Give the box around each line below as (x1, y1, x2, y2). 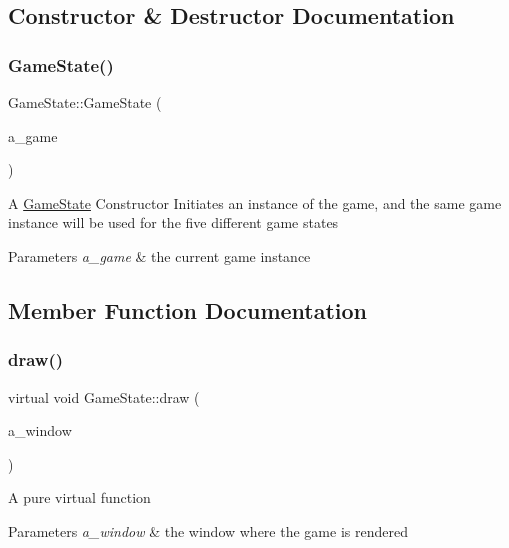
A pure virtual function (8, 487, 151, 508)
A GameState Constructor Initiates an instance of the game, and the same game (8, 192, 502, 213)
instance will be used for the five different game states (8, 212, 339, 233)
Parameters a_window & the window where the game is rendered (8, 520, 408, 541)
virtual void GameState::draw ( (8, 386, 200, 407)
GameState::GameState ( (8, 92, 162, 112)
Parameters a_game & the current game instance (8, 245, 311, 266)
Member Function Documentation (8, 294, 368, 325)
